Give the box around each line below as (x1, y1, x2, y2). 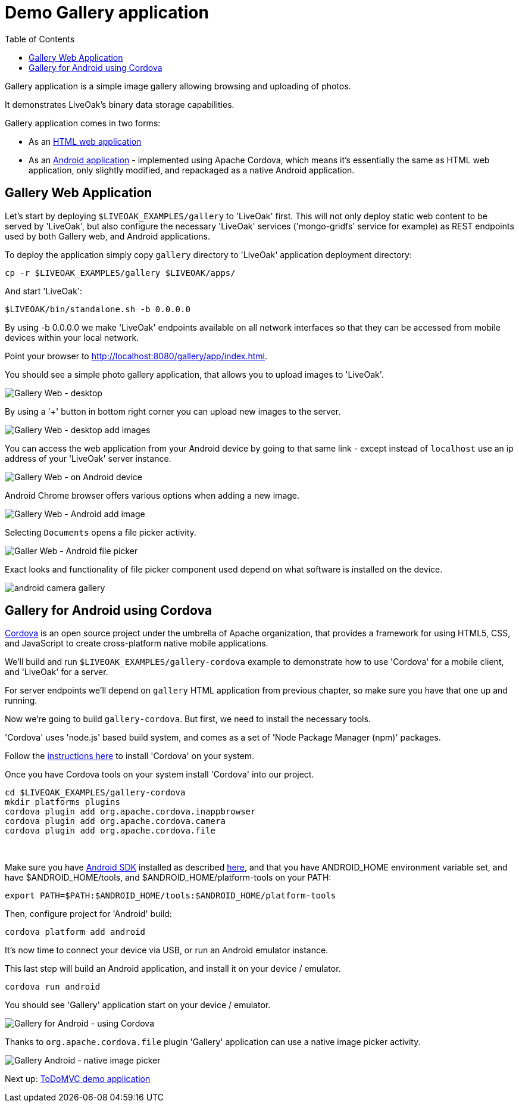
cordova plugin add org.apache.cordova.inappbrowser (5, 807, 256, 817)
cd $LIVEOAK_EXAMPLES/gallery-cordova (5, 788, 186, 798)
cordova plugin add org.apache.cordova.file (5, 826, 216, 836)
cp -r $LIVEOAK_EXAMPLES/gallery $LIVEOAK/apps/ (5, 268, 236, 278)
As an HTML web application (29, 136, 142, 147)
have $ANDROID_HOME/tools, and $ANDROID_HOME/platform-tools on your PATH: (5, 872, 332, 883)
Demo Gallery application (5, 2, 209, 23)
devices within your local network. (5, 332, 139, 343)
